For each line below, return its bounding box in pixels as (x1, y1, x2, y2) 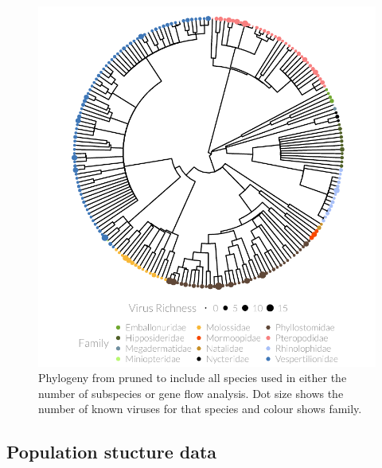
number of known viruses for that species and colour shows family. (38, 400, 362, 417)
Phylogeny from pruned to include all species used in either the (38, 369, 347, 386)
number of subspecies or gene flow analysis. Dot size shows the (38, 384, 344, 401)
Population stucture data (6, 439, 217, 464)
